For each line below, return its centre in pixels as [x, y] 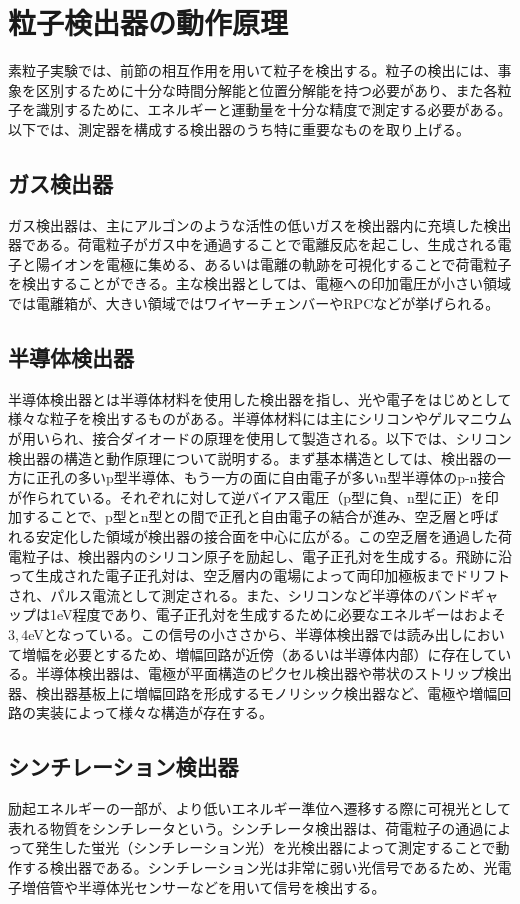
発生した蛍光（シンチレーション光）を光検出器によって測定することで [265, 847]
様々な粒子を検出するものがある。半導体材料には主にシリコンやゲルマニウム [260, 418]
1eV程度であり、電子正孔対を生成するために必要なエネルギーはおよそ [277, 614]
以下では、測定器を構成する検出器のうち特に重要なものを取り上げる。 [239, 128]
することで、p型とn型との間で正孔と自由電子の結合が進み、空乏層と [246, 516]
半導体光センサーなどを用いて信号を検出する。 [231, 886]
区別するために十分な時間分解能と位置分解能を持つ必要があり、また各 [266, 89]
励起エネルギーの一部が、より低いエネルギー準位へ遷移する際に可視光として [260, 808]
